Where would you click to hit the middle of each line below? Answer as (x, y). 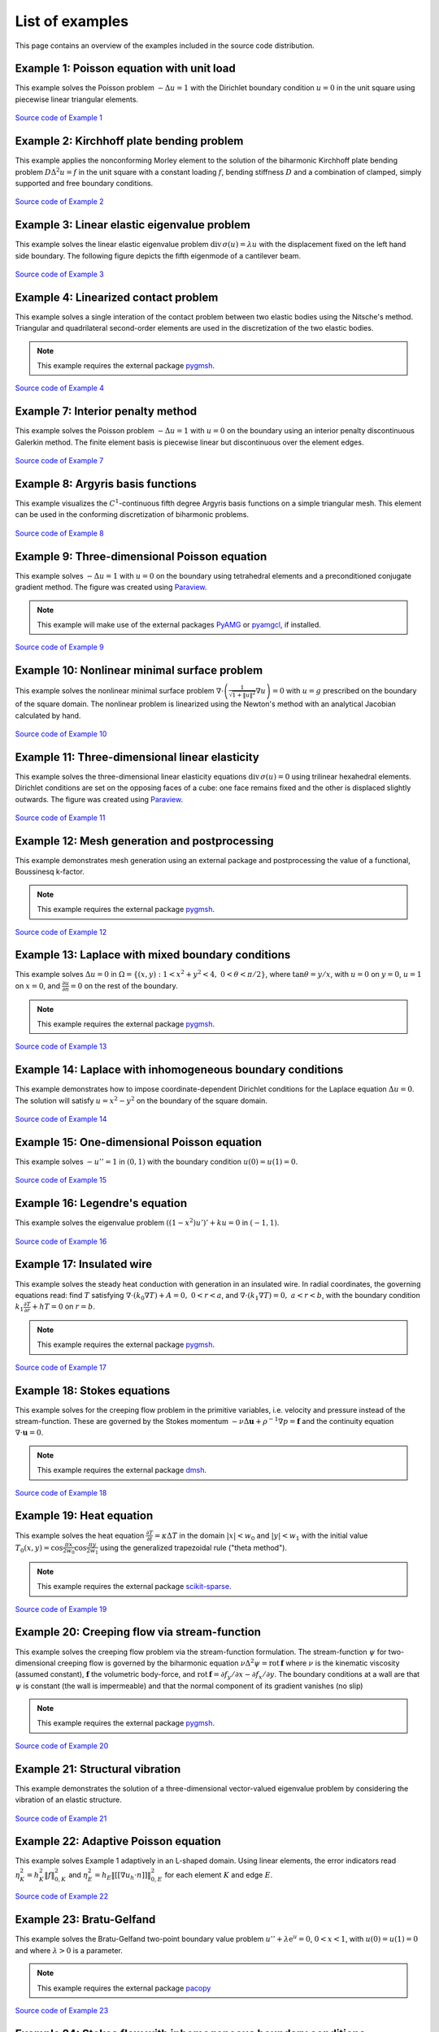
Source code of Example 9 (60, 647)
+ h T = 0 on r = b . (63, 1307)
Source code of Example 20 (62, 1745)
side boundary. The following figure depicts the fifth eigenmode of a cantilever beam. (158, 255)
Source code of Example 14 (61, 1119)
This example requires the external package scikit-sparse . (134, 1587)
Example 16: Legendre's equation (101, 1203)
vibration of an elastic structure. (68, 1800)
